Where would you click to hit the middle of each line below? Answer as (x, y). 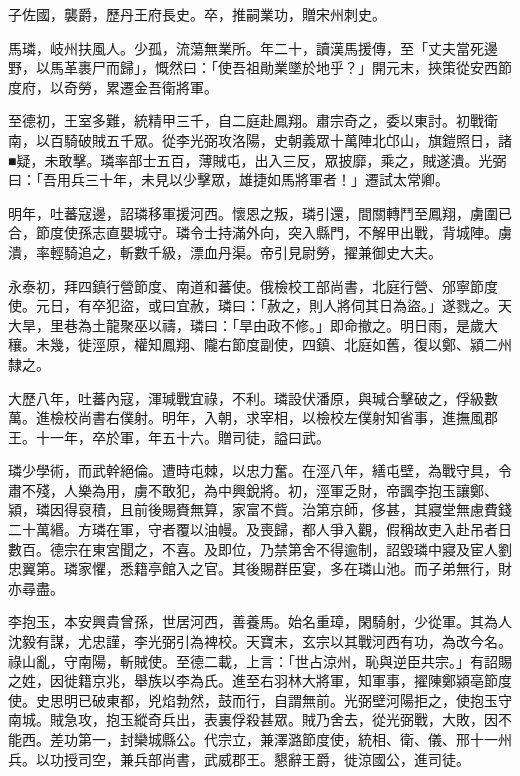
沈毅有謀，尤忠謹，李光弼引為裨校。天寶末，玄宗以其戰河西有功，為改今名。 (260, 641)
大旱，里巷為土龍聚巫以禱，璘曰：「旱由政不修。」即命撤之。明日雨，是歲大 (253, 324)
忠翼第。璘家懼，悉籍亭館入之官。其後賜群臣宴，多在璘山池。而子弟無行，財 (260, 568)
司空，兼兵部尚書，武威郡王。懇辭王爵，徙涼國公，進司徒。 (273, 758)
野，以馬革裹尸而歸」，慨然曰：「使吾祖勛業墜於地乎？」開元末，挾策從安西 (253, 67)
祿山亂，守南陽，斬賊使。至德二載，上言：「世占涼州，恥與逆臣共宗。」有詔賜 (260, 660)
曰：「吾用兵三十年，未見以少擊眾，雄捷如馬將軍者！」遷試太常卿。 (228, 179)
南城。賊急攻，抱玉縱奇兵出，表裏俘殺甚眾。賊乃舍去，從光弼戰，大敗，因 (253, 719)
